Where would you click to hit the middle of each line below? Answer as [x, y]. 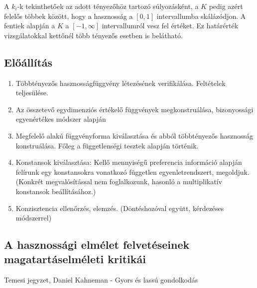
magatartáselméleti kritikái [75, 259]
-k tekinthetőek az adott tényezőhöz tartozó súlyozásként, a [108, 6]
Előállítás [28, 62]
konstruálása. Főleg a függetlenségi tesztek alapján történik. [107, 145]
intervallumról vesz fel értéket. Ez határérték [170, 26]
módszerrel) [34, 218]
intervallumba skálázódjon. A [201, 16]
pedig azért [226, 6]
